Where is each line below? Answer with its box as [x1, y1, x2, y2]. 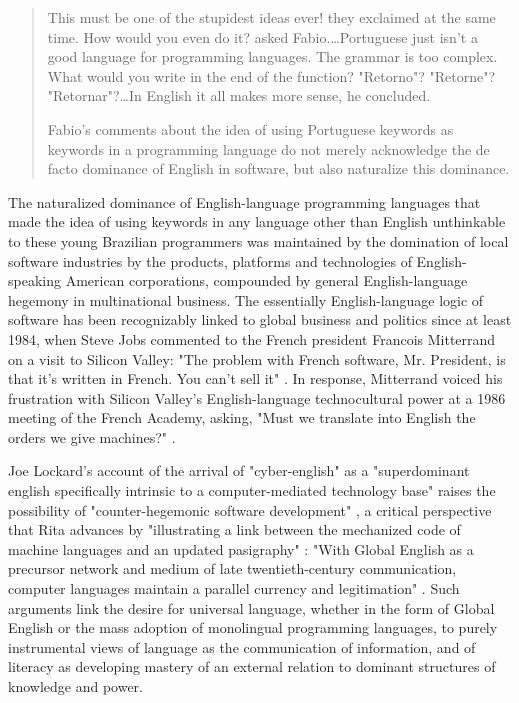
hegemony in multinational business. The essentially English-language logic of [8, 289, 484, 310]
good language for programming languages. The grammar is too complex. [47, 46, 498, 67]
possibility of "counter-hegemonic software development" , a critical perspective [8, 499, 492, 520]
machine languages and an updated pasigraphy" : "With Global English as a [8, 538, 474, 559]
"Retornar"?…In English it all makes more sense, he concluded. [47, 85, 431, 106]
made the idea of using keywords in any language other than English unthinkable [8, 211, 506, 232]
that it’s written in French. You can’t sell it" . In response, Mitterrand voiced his [8, 368, 503, 389]
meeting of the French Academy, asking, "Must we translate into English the [8, 407, 476, 428]
